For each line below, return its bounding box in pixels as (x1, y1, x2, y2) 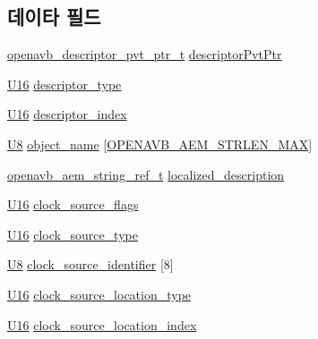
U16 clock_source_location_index (7, 315, 197, 334)
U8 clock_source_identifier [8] (7, 255, 174, 274)
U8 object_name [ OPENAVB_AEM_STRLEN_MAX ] (7, 134, 313, 153)
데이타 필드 (7, 3, 101, 30)
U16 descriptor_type (7, 74, 122, 93)
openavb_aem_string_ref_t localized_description (7, 165, 285, 183)
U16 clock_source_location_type (7, 284, 192, 303)
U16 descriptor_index (7, 105, 127, 123)
